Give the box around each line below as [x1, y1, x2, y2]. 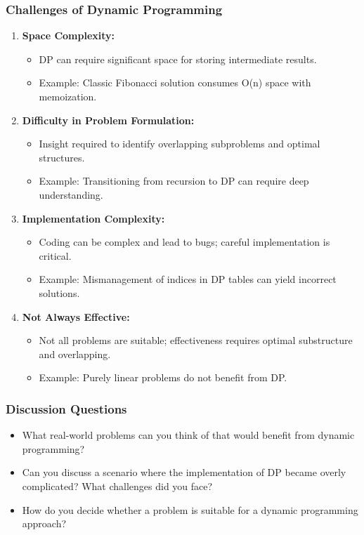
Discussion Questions [6, 399, 127, 417]
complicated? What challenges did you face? [22, 478, 213, 493]
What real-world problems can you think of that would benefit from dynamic [22, 428, 355, 442]
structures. [39, 150, 85, 164]
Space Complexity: [22, 28, 115, 43]
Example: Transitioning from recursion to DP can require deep [39, 173, 309, 188]
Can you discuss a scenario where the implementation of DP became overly [22, 465, 346, 480]
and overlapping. [39, 346, 111, 361]
